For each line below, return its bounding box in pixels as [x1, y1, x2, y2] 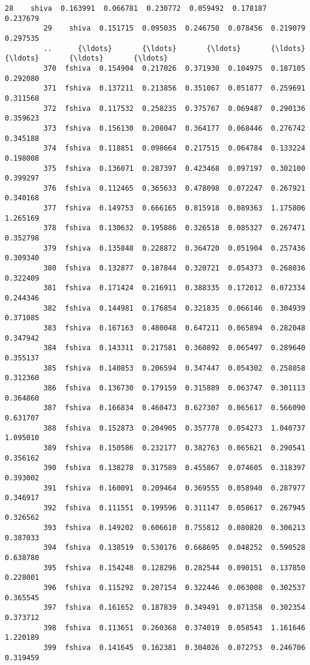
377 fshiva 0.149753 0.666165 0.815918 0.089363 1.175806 [43, 204, 306, 213]
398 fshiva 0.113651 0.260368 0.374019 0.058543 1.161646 [43, 623, 306, 632]
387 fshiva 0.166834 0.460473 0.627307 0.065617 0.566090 [43, 404, 306, 413]
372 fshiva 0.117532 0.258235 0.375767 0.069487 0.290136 [43, 104, 306, 113]
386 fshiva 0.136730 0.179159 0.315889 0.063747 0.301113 [43, 383, 306, 392]
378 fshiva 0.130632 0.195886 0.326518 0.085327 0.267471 [43, 224, 306, 233]
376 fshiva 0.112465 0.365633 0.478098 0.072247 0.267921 [43, 183, 306, 192]
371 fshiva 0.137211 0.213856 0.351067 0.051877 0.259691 [43, 84, 306, 93]
